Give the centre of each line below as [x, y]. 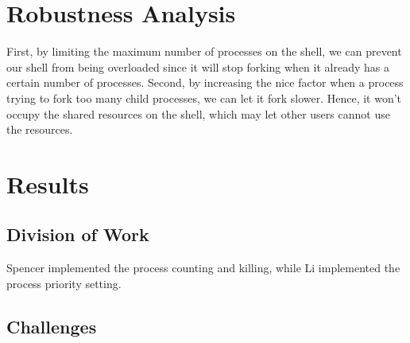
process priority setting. [64, 283]
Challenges [52, 326]
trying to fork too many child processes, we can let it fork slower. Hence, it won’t [204, 97]
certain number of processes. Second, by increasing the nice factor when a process [205, 82]
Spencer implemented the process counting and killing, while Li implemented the [203, 268]
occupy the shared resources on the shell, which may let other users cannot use [198, 113]
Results [48, 183]
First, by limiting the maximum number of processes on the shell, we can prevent [204, 51]
